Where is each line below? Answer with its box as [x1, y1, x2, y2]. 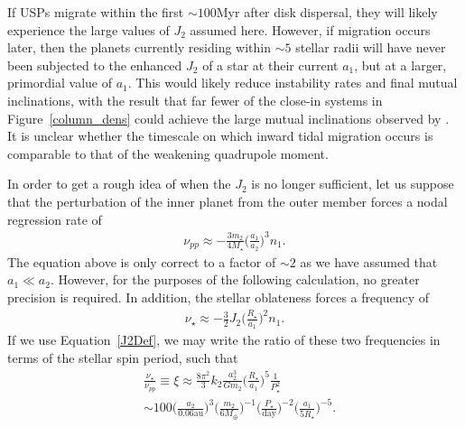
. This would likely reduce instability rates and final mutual [127, 73, 458, 92]
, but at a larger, [354, 55, 447, 74]
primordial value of [7, 73, 112, 92]
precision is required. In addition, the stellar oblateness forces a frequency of [7, 288, 429, 307]
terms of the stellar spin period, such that [7, 348, 238, 367]
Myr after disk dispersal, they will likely [216, 3, 438, 21]
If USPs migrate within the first [7, 3, 184, 21]
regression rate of [7, 209, 102, 228]
